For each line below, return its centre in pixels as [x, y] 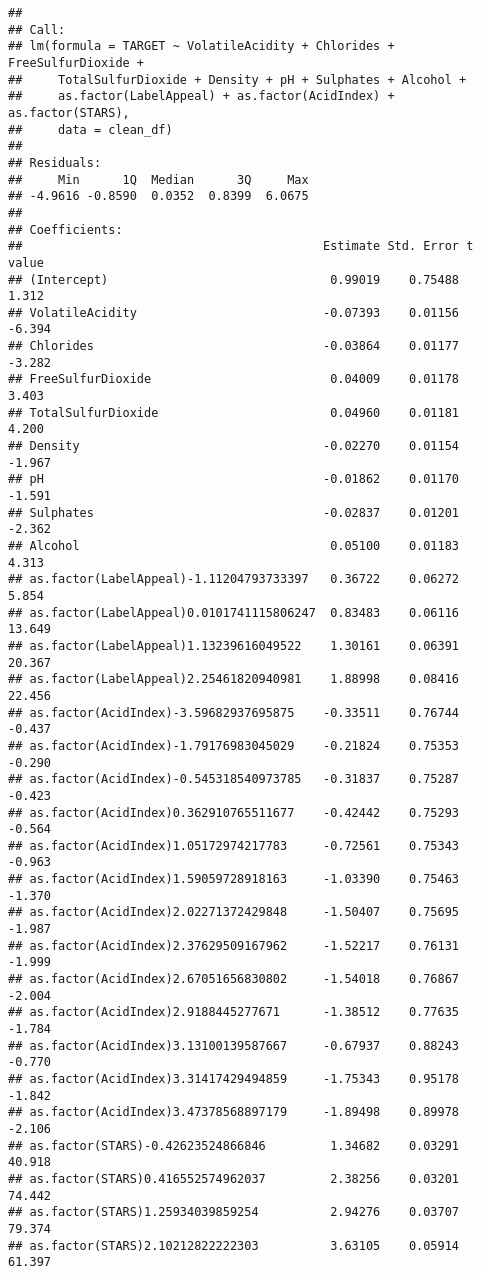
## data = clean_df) [90, 129]
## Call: [37, 29]
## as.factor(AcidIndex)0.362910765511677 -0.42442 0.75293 [234, 812]
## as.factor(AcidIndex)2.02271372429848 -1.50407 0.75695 [234, 912]
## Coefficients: [65, 229]
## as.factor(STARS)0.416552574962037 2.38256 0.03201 [234, 1178]
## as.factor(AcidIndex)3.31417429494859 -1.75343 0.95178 [234, 1079]
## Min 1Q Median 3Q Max [158, 179]
